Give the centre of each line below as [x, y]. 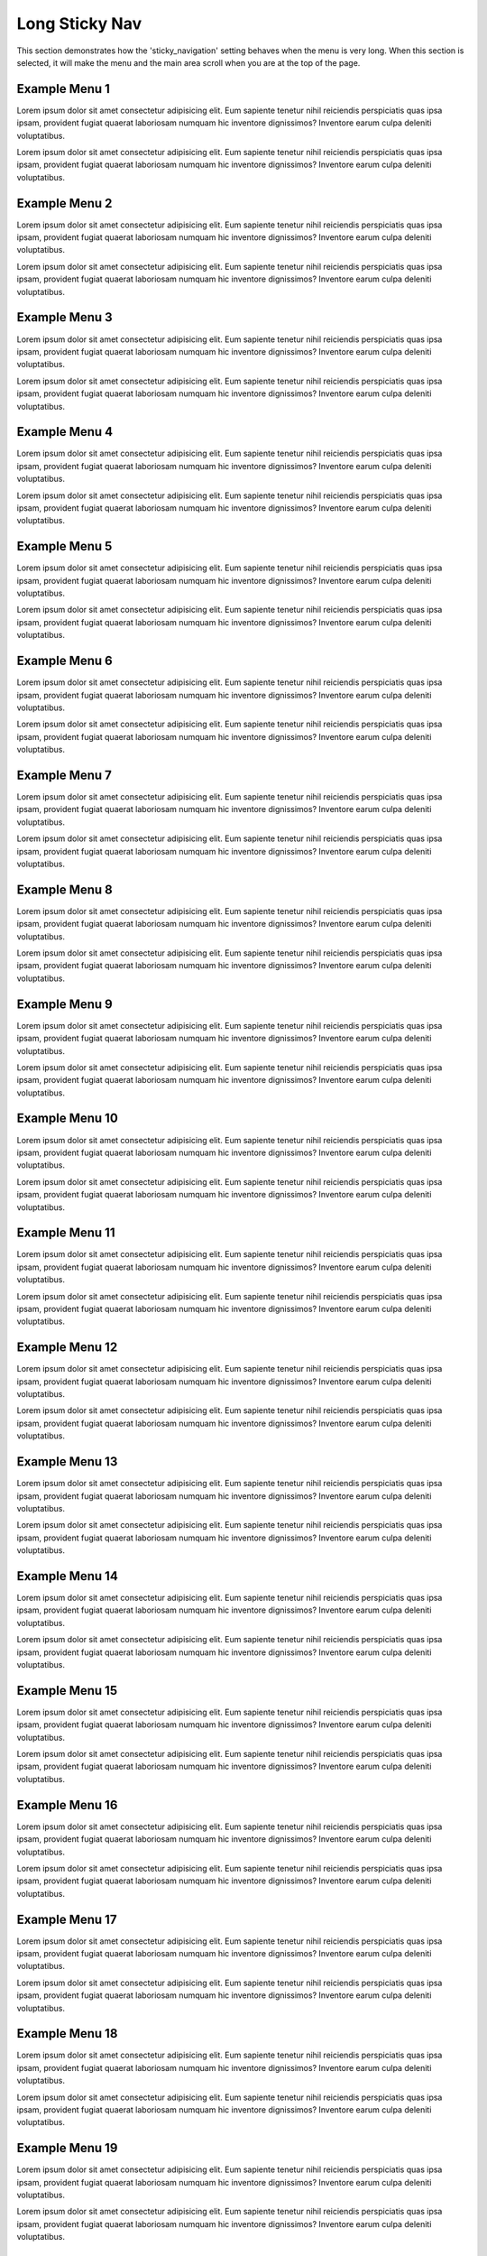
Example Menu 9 [64, 1004]
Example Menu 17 [67, 1919]
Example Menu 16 [67, 1805]
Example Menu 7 [64, 775]
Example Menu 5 [64, 546]
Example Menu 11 [66, 1233]
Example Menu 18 [67, 2034]
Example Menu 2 [64, 203]
